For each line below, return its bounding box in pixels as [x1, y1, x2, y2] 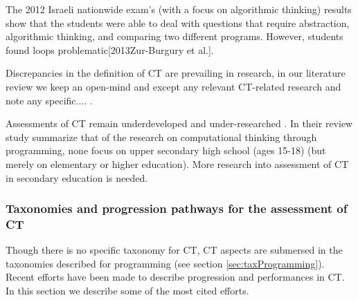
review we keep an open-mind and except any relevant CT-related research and [6, 79, 341, 93]
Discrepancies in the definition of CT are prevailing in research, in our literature [6, 66, 346, 80]
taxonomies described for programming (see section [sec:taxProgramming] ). [6, 256, 325, 270]
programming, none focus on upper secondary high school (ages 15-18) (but [6, 143, 326, 158]
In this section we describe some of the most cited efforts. [6, 283, 249, 298]
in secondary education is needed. [6, 170, 148, 185]
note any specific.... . [6, 93, 93, 107]
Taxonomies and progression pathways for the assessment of [6, 200, 348, 217]
